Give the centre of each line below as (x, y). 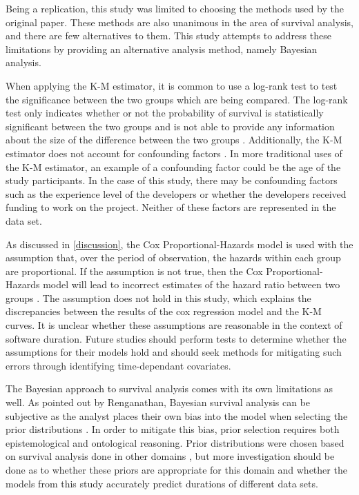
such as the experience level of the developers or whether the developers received (176, 193)
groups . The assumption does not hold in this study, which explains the (158, 297)
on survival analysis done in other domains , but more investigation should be (170, 456)
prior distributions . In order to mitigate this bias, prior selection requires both (173, 429)
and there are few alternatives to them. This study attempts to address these (168, 36)
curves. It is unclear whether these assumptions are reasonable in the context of (174, 325)
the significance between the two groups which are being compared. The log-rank (177, 99)
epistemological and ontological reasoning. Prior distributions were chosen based (175, 442)
